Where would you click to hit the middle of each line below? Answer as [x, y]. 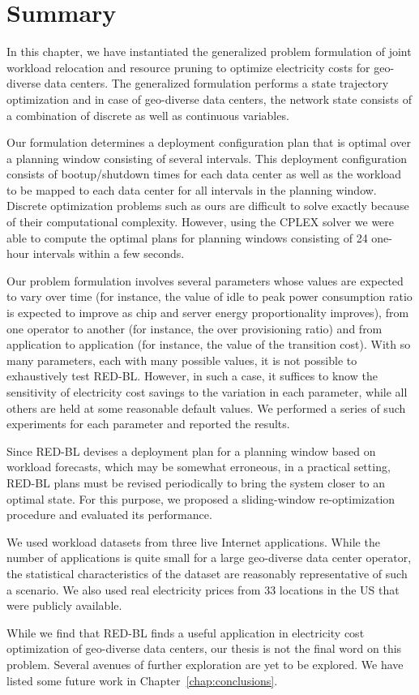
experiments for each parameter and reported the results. [148, 424]
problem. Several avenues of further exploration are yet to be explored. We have [205, 664]
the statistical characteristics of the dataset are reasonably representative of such [207, 573]
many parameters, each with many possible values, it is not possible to [182, 360]
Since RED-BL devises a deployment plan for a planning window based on [191, 450]
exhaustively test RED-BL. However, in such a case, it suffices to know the [192, 376]
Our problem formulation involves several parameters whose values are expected [205, 280]
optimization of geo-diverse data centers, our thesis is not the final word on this [204, 648]
